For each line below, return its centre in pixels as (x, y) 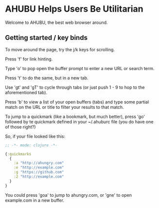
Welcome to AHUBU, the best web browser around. (56, 22)
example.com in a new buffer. (35, 200)
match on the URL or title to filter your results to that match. (64, 107)
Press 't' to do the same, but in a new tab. (47, 78)
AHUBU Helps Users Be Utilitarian (74, 9)
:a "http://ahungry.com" (39, 163)
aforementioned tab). (26, 92)
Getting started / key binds (46, 38)
